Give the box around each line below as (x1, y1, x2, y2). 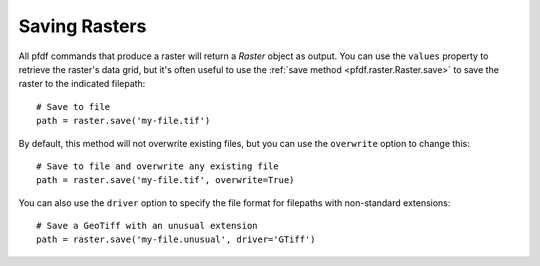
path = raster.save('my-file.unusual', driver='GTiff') (36, 234, 316, 245)
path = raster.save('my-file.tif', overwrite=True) (36, 175, 295, 186)
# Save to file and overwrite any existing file (36, 160, 279, 172)
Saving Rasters (18, 15, 147, 37)
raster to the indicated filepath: (18, 78, 146, 90)
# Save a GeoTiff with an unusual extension (36, 220, 259, 232)
